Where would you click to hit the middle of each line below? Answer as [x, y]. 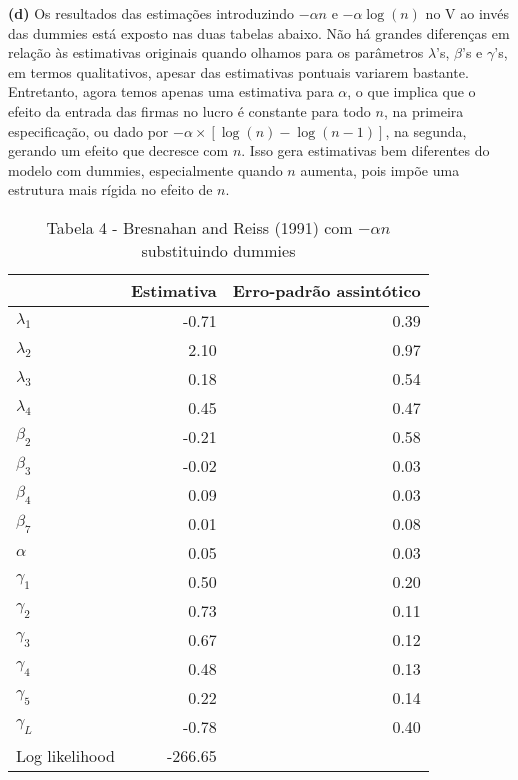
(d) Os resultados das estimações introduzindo [151, 13]
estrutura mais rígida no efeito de [110, 189]
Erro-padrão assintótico [326, 290]
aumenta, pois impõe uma [380, 169]
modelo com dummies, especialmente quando [145, 169]
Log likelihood [65, 755]
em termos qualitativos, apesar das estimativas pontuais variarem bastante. [238, 71]
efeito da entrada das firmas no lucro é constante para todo [189, 110]
